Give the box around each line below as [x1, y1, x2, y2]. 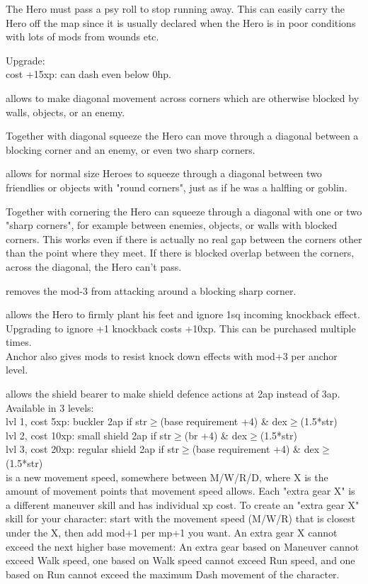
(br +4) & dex [184, 427, 248, 442]
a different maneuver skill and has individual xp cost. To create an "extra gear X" [6, 497, 360, 512]
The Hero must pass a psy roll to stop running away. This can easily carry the [6, 1, 345, 16]
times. [6, 335, 32, 349]
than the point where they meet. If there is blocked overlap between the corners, [6, 245, 355, 260]
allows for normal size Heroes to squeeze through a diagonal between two [6, 166, 322, 181]
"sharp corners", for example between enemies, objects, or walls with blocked [6, 218, 338, 232]
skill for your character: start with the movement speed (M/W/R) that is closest [6, 511, 355, 526]
